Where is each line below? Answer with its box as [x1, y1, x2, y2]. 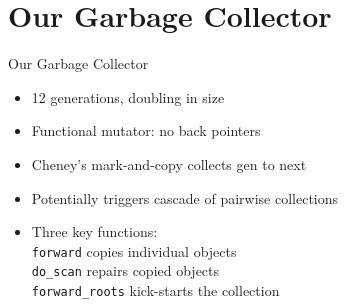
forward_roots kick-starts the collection [31, 280, 280, 300]
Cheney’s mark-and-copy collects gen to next [31, 153, 307, 174]
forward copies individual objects [31, 240, 237, 261]
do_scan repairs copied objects [31, 260, 220, 281]
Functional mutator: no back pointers [31, 120, 261, 141]
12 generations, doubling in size [31, 86, 225, 107]
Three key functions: [31, 221, 158, 242]
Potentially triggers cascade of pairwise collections [31, 187, 339, 208]
